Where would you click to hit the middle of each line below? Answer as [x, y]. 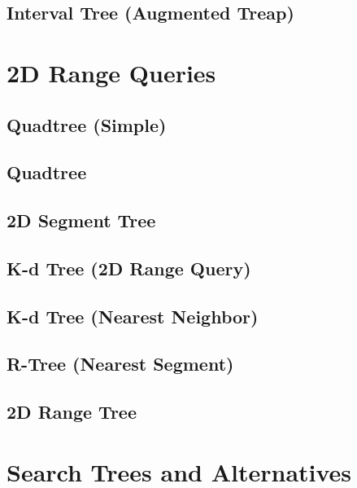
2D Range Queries [111, 72]
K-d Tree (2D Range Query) [129, 268]
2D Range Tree [72, 412]
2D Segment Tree [81, 220]
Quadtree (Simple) [87, 124]
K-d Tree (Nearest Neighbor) [133, 316]
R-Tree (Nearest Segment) [120, 364]
